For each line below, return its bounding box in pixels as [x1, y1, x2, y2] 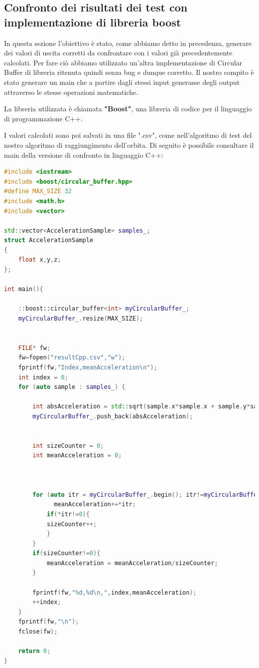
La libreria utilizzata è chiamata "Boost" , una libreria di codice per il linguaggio [4, 103, 252, 114]
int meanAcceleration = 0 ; [32, 452, 122, 459]
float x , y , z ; [18, 256, 61, 264]
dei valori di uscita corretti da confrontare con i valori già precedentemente [4, 47, 233, 58]
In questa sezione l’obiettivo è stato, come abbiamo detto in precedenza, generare [4, 37, 252, 48]
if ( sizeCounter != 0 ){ [32, 550, 101, 557]
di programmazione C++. [4, 113, 83, 123]
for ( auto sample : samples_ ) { [18, 383, 126, 391]
